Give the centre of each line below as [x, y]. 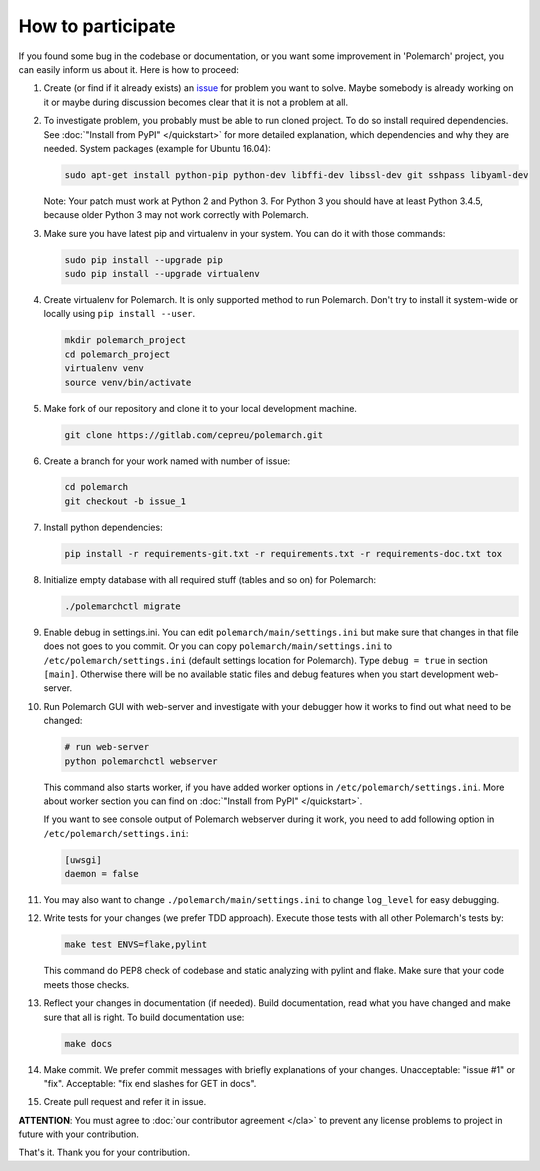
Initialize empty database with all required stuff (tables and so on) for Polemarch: [210, 579]
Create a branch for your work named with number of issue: [167, 461]
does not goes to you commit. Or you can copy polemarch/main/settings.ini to [218, 646]
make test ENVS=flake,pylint [136, 944]
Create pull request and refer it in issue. [125, 1102]
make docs [88, 1043]
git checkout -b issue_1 [125, 501]
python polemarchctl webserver [141, 761]
